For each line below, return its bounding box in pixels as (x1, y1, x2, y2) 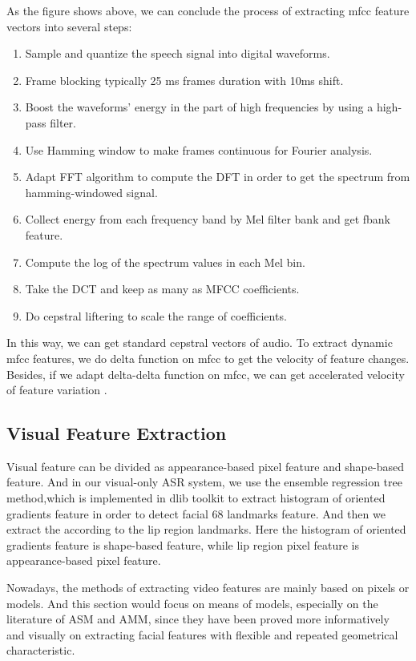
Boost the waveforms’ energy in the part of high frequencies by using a (25, 99, 374, 115)
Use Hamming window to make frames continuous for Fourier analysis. (25, 141, 373, 158)
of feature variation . (6, 381, 107, 398)
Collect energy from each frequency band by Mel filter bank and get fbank (25, 211, 390, 228)
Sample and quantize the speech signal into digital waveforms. (25, 45, 330, 62)
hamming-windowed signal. (25, 183, 158, 200)
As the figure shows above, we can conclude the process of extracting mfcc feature (6, 2, 410, 18)
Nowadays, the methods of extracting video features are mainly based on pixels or (6, 579, 410, 596)
